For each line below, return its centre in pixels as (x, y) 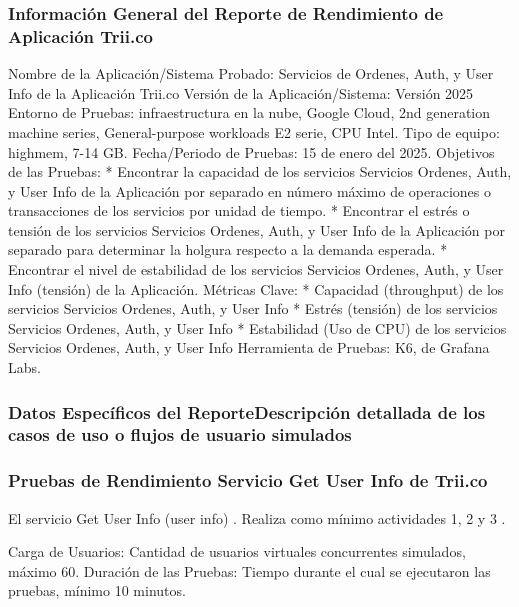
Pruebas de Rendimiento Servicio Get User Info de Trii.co (248, 480)
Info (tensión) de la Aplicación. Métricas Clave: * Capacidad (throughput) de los (256, 288)
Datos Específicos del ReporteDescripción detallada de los (247, 411)
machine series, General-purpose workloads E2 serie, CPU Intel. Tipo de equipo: (254, 131)
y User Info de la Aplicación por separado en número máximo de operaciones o (250, 190)
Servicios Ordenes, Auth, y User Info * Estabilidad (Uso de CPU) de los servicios (257, 327)
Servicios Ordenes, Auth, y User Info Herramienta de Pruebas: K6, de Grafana (249, 347)
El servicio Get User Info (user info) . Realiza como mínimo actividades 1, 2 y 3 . (257, 517)
